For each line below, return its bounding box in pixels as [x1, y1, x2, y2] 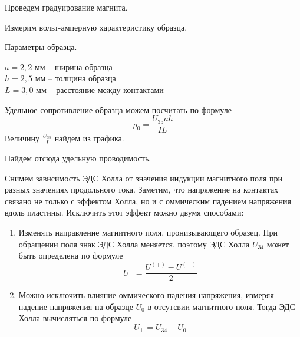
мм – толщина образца [35, 72, 116, 84]
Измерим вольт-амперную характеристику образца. [5, 21, 187, 33]
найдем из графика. [54, 132, 124, 144]
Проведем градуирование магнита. [5, 1, 128, 13]
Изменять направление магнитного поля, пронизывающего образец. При [18, 226, 278, 239]
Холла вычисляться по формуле [18, 312, 132, 324]
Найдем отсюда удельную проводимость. [5, 152, 151, 164]
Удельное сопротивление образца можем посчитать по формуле [5, 103, 232, 115]
